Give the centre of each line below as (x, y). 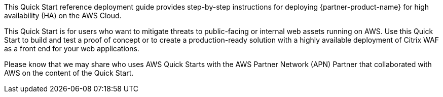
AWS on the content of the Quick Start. (69, 73)
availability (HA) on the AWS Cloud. (63, 15)
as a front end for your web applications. (72, 48)
